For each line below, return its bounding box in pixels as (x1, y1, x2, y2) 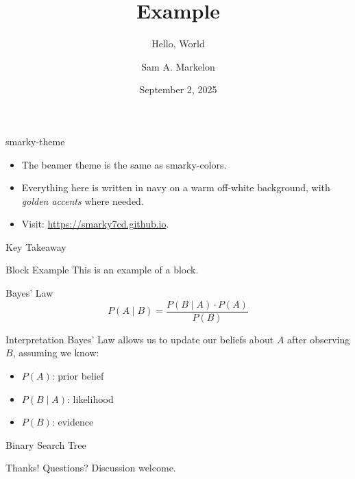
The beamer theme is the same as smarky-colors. (21, 157, 227, 171)
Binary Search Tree (5, 437, 86, 452)
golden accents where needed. (21, 193, 144, 208)
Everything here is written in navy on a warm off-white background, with (21, 180, 330, 195)
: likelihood (67, 391, 114, 406)
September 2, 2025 (139, 82, 217, 97)
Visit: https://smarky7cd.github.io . (21, 217, 169, 231)
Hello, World (151, 36, 205, 51)
